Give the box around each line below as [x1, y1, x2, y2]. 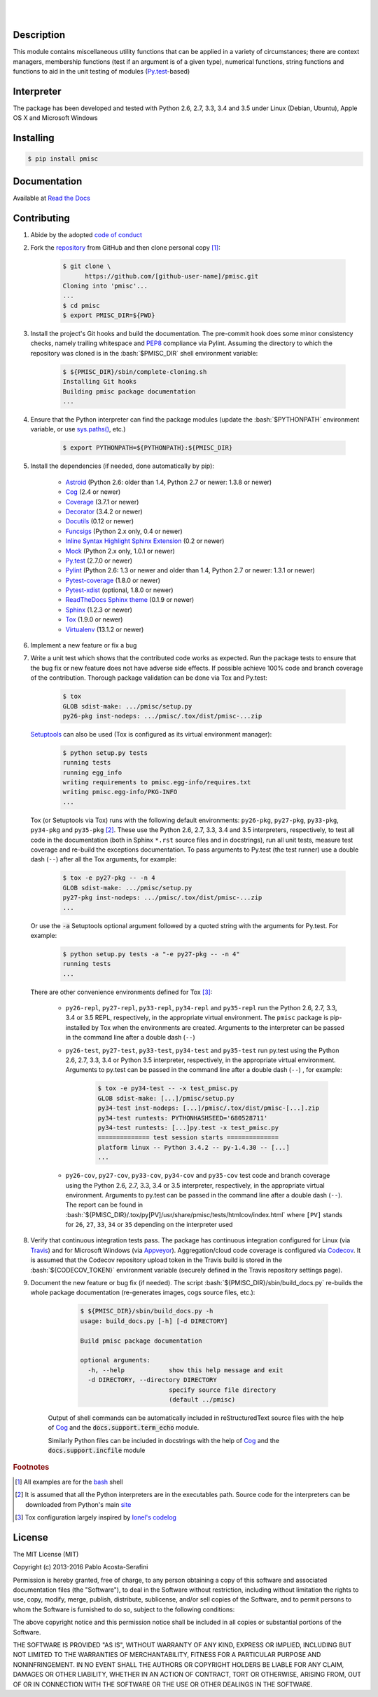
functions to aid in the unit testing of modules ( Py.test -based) [13, 67, 190, 76]
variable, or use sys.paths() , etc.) [30, 425, 126, 434]
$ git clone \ [62, 262, 111, 270]
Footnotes [13, 1463, 50, 1473]
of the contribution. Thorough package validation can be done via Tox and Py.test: [30, 673, 267, 682]
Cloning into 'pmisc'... [62, 281, 148, 290]
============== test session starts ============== [97, 1134, 279, 1141]
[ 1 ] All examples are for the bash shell [15, 1477, 123, 1486]
